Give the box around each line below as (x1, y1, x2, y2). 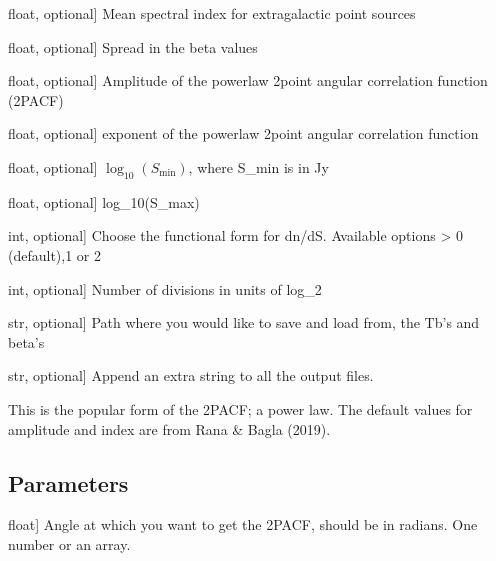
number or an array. (8, 533, 131, 554)
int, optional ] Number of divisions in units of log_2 (8, 278, 322, 299)
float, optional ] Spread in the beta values (8, 36, 258, 57)
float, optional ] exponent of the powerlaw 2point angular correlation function (8, 123, 479, 144)
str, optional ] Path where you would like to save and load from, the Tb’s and (8, 312, 480, 333)
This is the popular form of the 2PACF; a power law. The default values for (8, 398, 473, 419)
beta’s (8, 331, 45, 352)
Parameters (8, 467, 129, 498)
